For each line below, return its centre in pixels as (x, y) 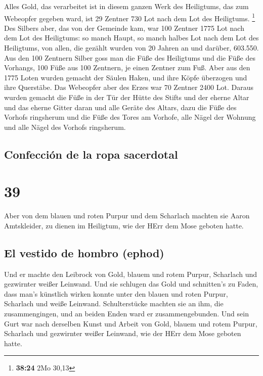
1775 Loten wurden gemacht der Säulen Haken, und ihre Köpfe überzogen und (126, 77)
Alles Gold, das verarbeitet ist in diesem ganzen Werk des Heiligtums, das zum (126, 6)
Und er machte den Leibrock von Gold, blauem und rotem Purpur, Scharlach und (131, 274)
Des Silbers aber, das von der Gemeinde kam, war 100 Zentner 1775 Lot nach (124, 28)
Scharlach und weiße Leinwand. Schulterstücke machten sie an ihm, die (114, 303)
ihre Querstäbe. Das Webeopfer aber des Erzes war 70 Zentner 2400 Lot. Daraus (129, 87)
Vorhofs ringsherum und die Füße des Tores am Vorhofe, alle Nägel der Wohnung (130, 117)
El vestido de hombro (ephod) (84, 252)
